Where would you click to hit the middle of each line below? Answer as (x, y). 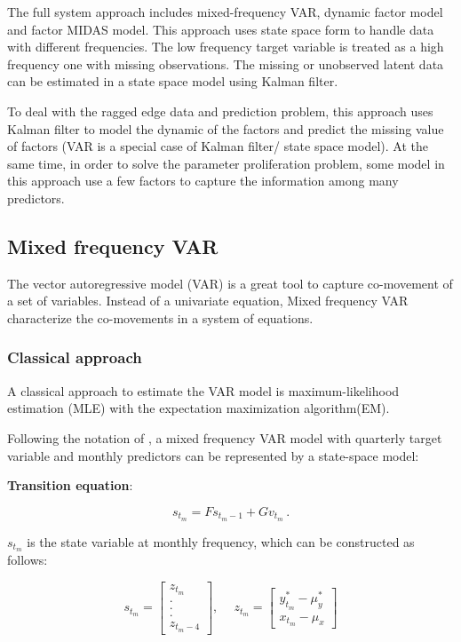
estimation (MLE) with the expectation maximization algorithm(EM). (199, 408)
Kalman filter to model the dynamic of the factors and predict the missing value (226, 128)
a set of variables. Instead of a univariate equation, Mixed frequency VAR (208, 301)
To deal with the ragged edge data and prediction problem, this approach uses (220, 111)
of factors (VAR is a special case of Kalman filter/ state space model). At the (218, 146)
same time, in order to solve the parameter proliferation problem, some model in (226, 163)
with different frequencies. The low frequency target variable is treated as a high (226, 47)
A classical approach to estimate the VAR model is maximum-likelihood (203, 390)
